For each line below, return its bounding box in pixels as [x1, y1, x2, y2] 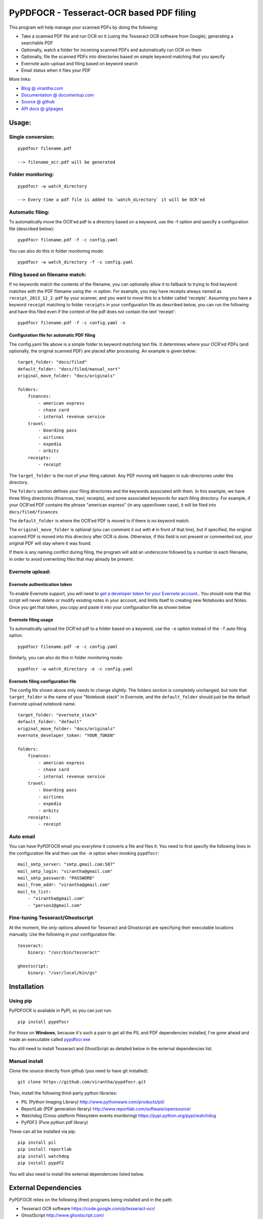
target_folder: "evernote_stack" [18, 712, 97, 718]
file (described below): [9, 226, 55, 232]
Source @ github [21, 99, 55, 105]
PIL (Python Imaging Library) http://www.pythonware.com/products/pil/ [21, 1099, 165, 1105]
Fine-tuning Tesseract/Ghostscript [9, 914, 94, 921]
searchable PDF [21, 40, 54, 46]
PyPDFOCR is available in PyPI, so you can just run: [9, 1007, 112, 1014]
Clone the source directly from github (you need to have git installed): [9, 1068, 149, 1074]
